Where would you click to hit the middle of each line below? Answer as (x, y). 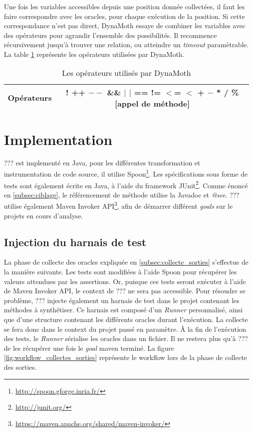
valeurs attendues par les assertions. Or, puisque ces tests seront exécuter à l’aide (125, 281)
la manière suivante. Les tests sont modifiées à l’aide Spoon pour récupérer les (120, 272)
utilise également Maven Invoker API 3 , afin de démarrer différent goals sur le (118, 205)
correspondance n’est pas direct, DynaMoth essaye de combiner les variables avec (125, 26)
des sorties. (20, 367)
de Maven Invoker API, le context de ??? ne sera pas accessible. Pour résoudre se (125, 291)
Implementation (58, 139)
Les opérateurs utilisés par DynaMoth (126, 72)
